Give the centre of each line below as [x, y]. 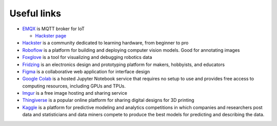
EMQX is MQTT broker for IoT [53, 29]
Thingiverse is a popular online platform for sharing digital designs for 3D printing [108, 100]
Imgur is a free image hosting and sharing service [75, 93]
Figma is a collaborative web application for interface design [86, 71]
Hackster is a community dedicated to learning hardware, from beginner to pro [105, 43]
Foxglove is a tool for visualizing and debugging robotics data [87, 57]
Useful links [35, 13]
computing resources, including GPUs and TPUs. [74, 86]
